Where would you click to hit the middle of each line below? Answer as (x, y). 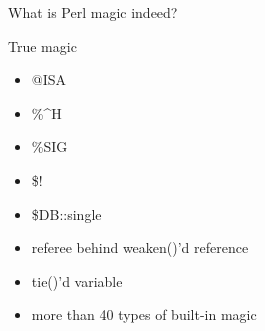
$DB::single (66, 213)
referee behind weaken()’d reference (140, 247)
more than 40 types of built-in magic (144, 314)
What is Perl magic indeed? (93, 12)
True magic (42, 45)
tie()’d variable (77, 280)
